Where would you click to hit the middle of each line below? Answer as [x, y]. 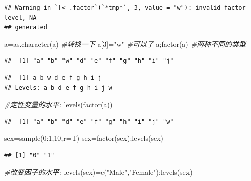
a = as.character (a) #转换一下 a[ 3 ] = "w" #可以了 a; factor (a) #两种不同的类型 [125, 43]
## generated [26, 27]
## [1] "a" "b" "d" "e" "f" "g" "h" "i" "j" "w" [89, 121]
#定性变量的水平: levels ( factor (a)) [58, 104]
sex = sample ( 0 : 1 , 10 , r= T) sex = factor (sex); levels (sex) [84, 138]
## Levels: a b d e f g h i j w [58, 88]
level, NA [20, 17]
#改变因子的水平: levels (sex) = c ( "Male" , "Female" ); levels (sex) [98, 172]
